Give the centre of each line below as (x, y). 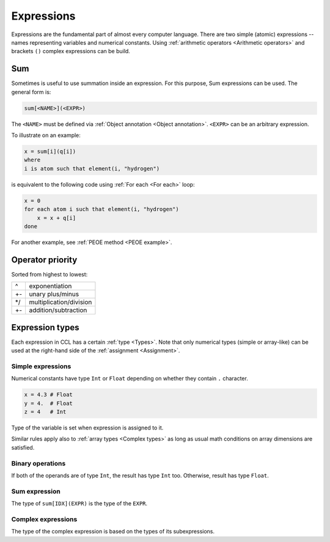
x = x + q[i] (57, 218)
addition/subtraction (58, 310)
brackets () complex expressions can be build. (71, 51)
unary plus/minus (54, 294)
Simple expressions (41, 366)
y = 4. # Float (49, 403)
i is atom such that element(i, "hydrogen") (92, 169)
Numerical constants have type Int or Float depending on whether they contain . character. (130, 379)
